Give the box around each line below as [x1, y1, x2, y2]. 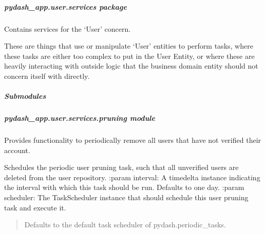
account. [4, 144, 30, 155]
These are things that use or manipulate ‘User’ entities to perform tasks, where [4, 40, 253, 51]
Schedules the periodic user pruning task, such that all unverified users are [4, 162, 239, 173]
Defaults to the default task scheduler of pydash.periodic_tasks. [24, 219, 226, 230]
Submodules [4, 91, 46, 101]
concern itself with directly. [4, 70, 90, 81]
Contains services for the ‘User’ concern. [4, 23, 131, 34]
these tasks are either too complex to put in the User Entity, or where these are [4, 50, 255, 61]
